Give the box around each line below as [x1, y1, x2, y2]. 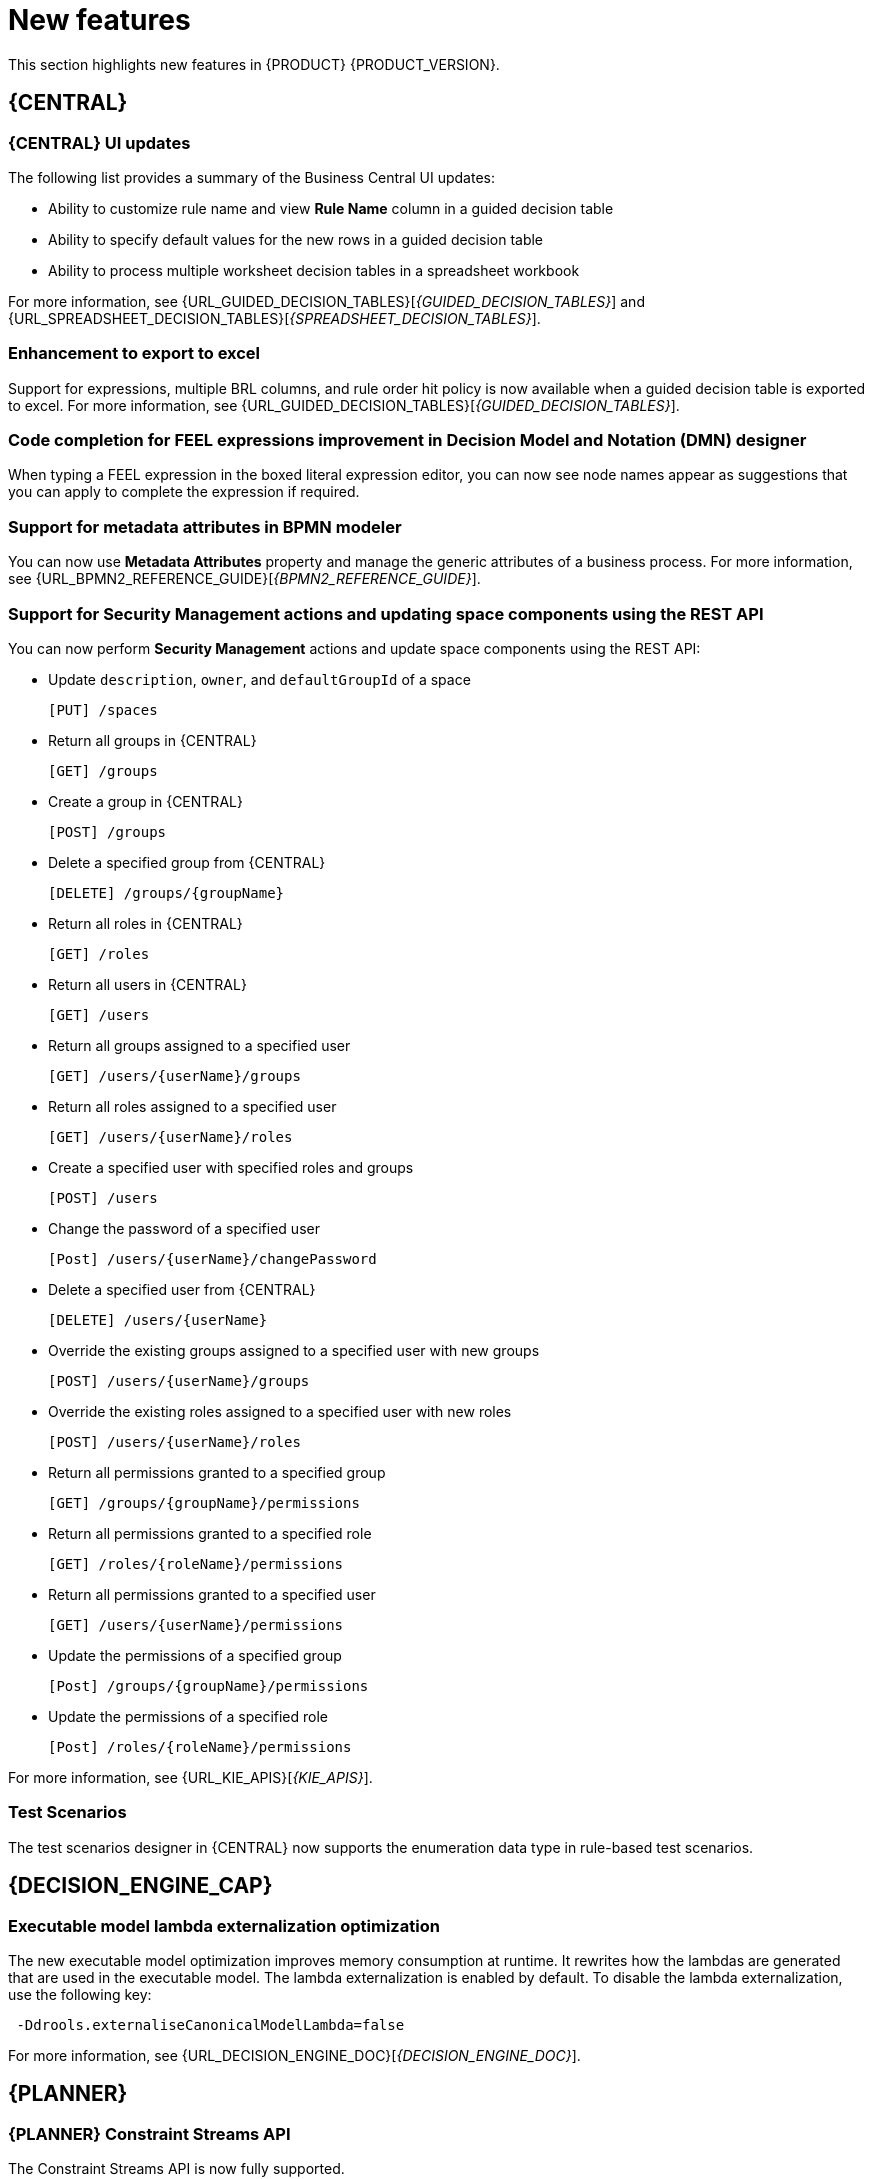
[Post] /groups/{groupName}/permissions [48, 1677, 369, 1694]
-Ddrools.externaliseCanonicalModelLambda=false [16, 2016, 405, 2033]
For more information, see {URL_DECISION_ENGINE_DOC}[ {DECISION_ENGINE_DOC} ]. [8, 2046, 581, 2064]
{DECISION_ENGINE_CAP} [8, 1873, 273, 1899]
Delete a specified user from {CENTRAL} [48, 1280, 316, 1298]
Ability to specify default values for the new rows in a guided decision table [48, 230, 544, 248]
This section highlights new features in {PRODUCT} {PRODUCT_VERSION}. [8, 55, 500, 73]
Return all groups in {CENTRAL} [48, 731, 257, 749]
